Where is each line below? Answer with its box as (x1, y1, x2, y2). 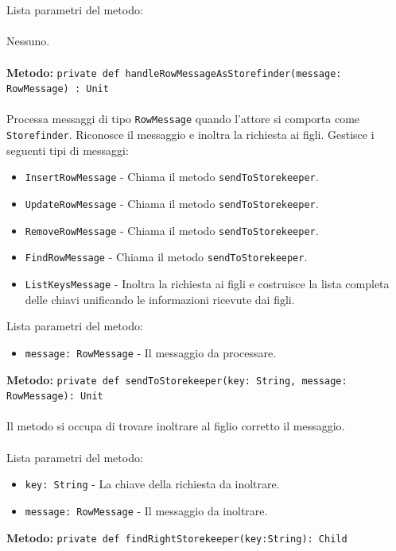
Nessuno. (6, 33, 50, 49)
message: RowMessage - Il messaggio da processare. (25, 344, 277, 360)
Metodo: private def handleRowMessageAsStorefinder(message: (6, 64, 342, 80)
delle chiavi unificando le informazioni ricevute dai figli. (25, 291, 295, 307)
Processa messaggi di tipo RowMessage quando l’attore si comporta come (6, 110, 360, 127)
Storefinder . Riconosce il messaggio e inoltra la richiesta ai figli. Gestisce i (6, 126, 375, 143)
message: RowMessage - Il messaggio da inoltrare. (25, 502, 268, 518)
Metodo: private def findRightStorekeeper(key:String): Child (6, 529, 347, 545)
